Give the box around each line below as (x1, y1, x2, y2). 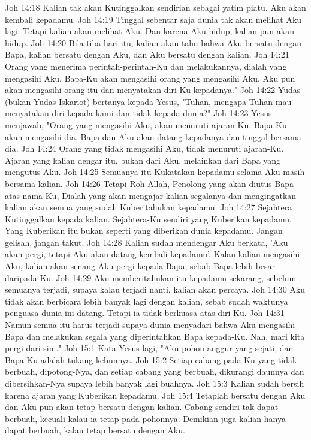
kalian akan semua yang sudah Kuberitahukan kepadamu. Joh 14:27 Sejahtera (5, 201, 292, 213)
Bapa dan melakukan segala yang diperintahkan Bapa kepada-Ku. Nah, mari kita (5, 330, 305, 342)
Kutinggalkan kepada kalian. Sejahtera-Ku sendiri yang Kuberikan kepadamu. (5, 212, 292, 225)
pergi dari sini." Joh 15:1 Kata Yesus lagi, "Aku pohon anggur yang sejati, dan (5, 342, 294, 354)
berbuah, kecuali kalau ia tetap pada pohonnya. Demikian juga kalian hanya (5, 412, 286, 424)
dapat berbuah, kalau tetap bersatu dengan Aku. (5, 424, 185, 436)
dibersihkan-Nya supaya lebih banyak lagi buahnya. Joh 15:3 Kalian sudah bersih (5, 377, 304, 389)
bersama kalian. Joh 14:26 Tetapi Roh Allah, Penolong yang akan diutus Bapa (5, 177, 294, 189)
